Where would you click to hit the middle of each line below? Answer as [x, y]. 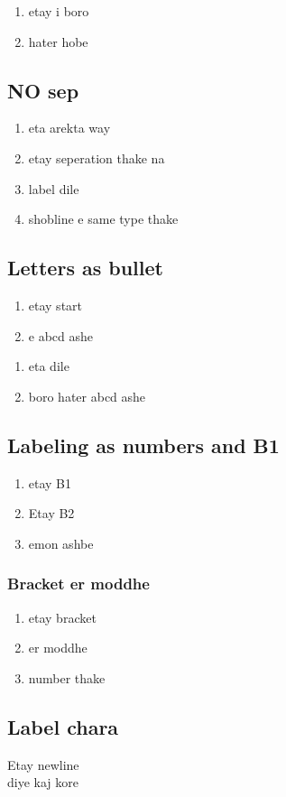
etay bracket [62, 617]
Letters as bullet [85, 268]
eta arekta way [69, 128]
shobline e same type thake [103, 219]
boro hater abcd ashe [87, 396]
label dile [54, 188]
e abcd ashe [61, 335]
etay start [55, 305]
